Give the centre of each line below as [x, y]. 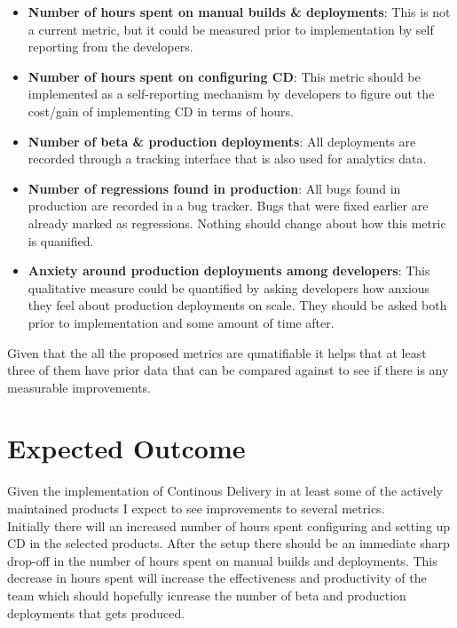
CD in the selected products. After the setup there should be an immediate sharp [228, 543]
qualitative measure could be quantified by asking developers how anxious [229, 287]
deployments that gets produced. [96, 612]
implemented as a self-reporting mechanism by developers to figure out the [231, 94]
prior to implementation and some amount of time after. [181, 322]
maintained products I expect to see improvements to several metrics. [196, 508]
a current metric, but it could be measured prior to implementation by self [231, 29]
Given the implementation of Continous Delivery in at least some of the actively [225, 491]
